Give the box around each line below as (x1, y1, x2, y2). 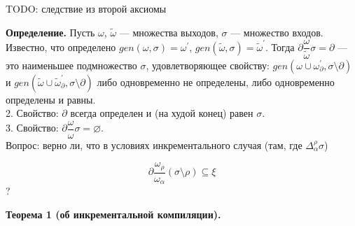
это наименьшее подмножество (6, 57, 137, 72)
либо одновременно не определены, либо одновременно (97, 74, 335, 89)
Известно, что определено (6, 39, 116, 54)
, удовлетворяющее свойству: (146, 57, 270, 72)
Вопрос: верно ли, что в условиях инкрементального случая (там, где (6, 137, 302, 152)
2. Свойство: (6, 106, 59, 120)
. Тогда (265, 39, 295, 54)
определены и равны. (6, 92, 96, 106)
